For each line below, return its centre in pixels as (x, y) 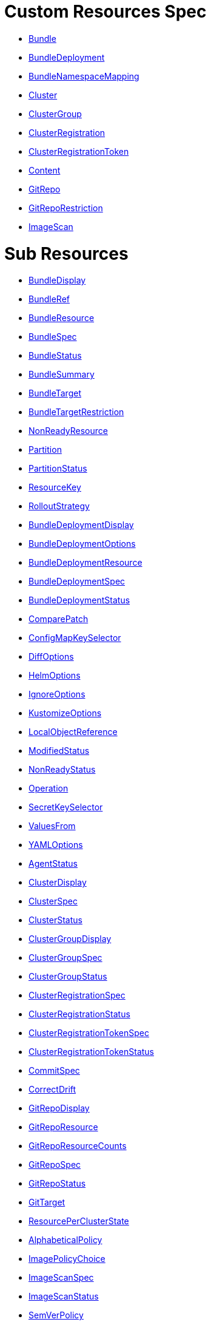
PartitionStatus (58, 469)
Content (45, 170)
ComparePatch (59, 619)
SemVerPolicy (56, 1315)
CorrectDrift (52, 1090)
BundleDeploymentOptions (82, 544)
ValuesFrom (52, 826)
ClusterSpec (53, 901)
